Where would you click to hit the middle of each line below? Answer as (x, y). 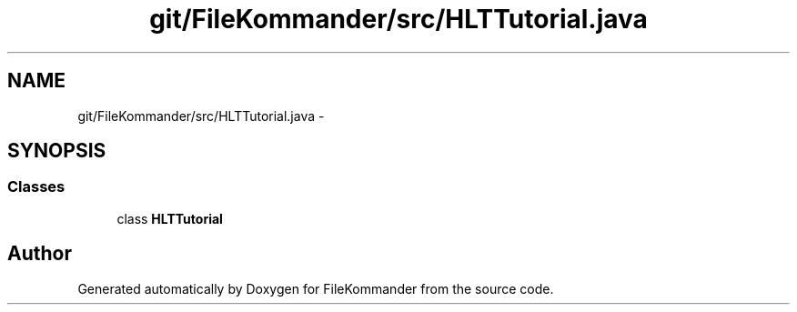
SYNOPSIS (57, 151)
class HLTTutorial (170, 218)
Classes (36, 187)
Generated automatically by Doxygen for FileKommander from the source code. (316, 288)
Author (40, 254)
